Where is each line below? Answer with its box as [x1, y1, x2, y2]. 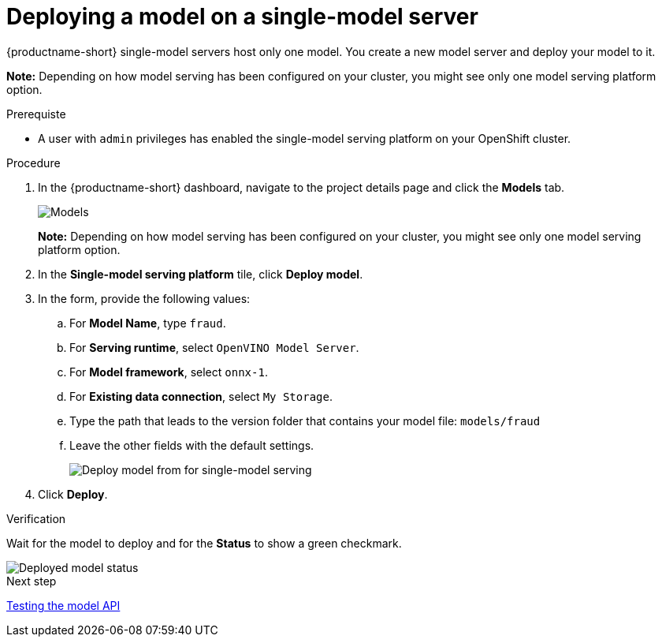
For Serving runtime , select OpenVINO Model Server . [69, 340, 359, 354]
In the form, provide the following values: [38, 291, 251, 305]
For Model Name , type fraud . [69, 316, 226, 330]
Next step [6, 574, 57, 588]
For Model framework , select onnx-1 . [69, 364, 268, 379]
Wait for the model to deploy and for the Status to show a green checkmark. [6, 536, 402, 550]
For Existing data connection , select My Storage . [69, 389, 333, 403]
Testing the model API [6, 598, 121, 612]
